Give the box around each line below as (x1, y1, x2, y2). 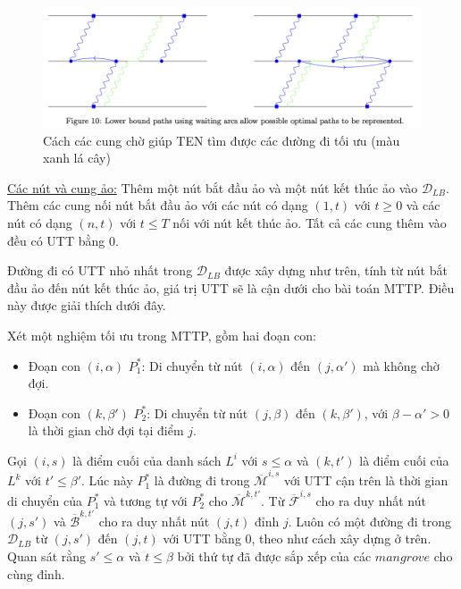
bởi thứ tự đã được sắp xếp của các (177, 547, 372, 566)
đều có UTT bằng (7, 231, 105, 249)
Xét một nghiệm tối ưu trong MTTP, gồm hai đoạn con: (7, 325, 316, 344)
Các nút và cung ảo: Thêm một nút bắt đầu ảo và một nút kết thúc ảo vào (7, 178, 418, 197)
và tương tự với (104, 491, 188, 509)
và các (406, 196, 440, 215)
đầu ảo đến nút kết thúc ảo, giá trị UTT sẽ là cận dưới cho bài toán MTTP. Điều (7, 278, 455, 297)
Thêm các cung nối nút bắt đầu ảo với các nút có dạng (7, 196, 308, 215)
